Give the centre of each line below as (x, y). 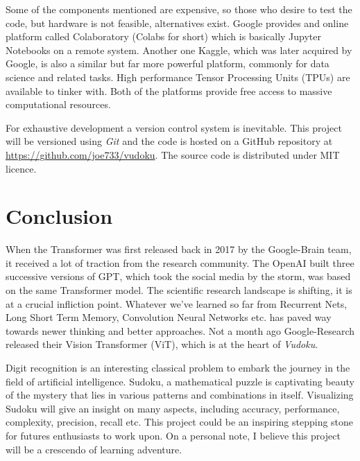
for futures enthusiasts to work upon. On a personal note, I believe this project (173, 435)
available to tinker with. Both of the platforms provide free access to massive (169, 90)
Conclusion (59, 216)
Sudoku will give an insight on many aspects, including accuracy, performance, (173, 408)
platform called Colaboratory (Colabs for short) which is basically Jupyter (163, 36)
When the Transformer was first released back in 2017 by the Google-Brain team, (179, 249)
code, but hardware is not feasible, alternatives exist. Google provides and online (177, 23)
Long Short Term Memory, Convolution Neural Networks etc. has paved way (169, 317)
